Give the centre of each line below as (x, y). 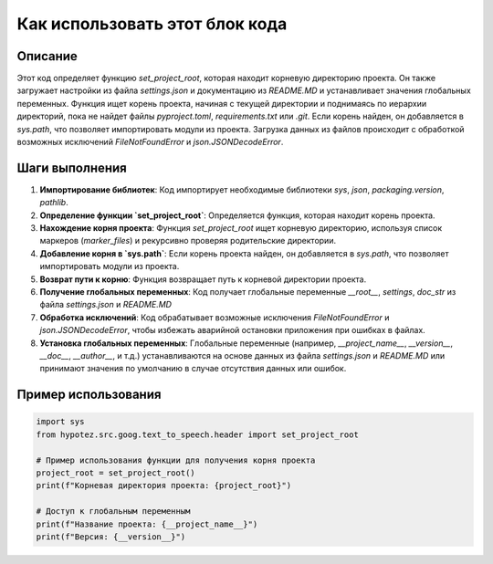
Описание (47, 56)
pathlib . (54, 203)
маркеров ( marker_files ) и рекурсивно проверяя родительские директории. (188, 241)
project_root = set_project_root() (115, 473)
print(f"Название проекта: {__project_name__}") (147, 524)
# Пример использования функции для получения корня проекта (176, 460)
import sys (60, 422)
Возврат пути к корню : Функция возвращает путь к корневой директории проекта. (203, 279)
